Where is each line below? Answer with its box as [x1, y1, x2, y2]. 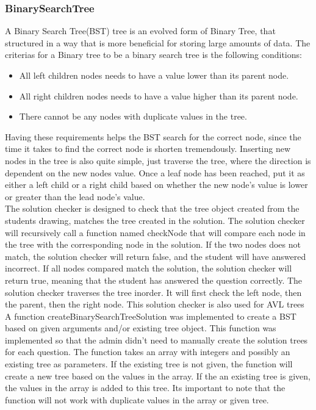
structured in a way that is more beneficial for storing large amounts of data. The [5, 36, 311, 49]
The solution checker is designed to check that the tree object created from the [5, 202, 300, 215]
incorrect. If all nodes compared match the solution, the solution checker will [5, 262, 292, 275]
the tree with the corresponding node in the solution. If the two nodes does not [5, 238, 301, 251]
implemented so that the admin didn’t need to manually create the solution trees [5, 333, 308, 346]
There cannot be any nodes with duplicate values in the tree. [19, 110, 247, 123]
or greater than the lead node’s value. [5, 190, 145, 203]
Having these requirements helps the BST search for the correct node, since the [5, 130, 301, 143]
